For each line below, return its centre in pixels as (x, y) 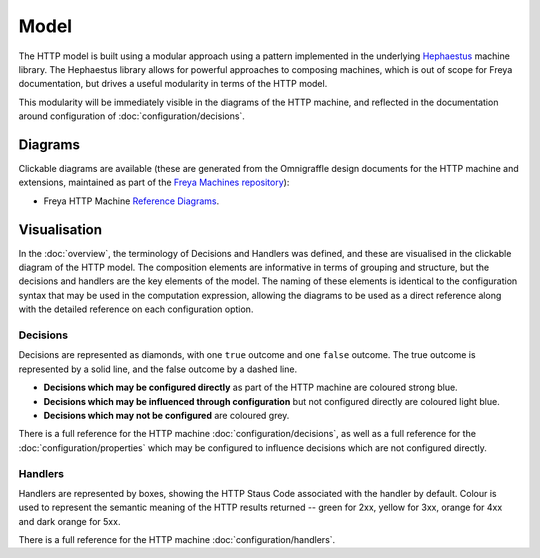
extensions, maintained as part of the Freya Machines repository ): (154, 182)
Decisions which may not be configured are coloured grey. (166, 415)
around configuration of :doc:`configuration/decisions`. (131, 116)
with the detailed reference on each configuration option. (136, 309)
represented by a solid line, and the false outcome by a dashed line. (158, 369)
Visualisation (60, 229)
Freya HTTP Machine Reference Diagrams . (131, 201)
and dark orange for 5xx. (69, 521)
